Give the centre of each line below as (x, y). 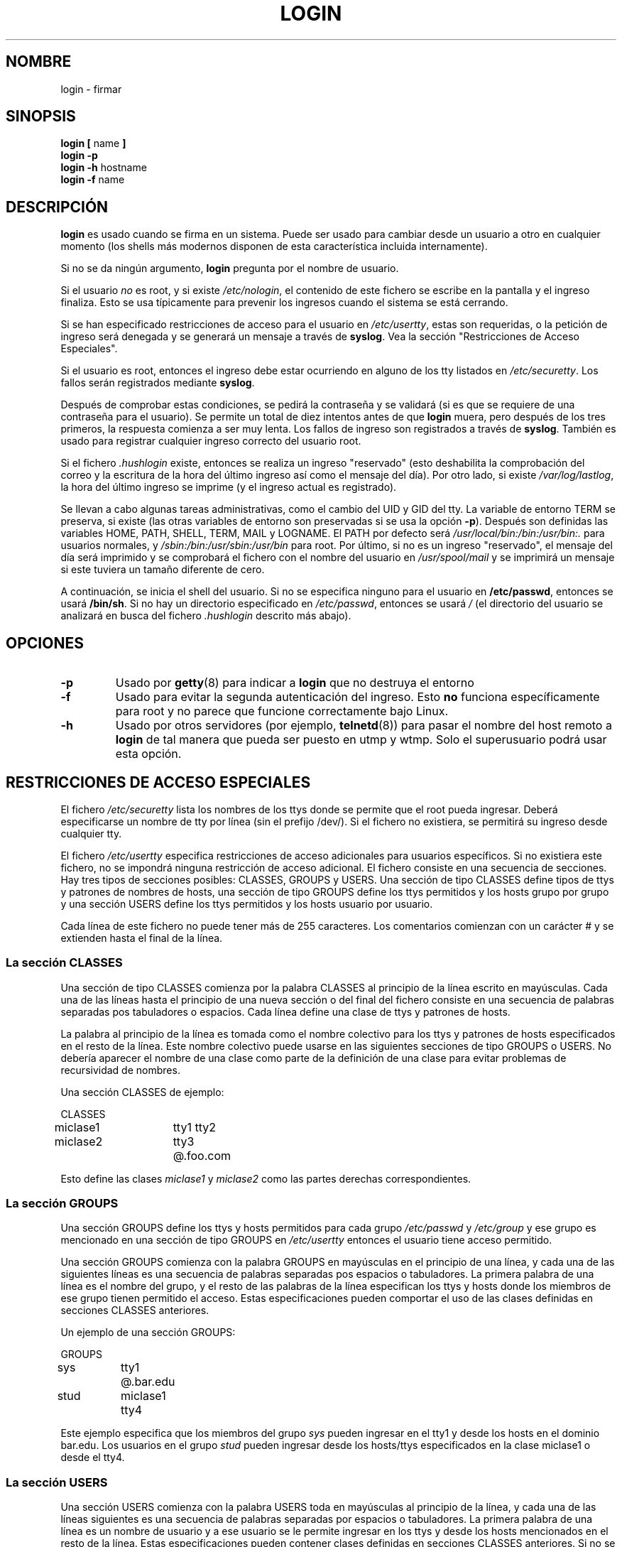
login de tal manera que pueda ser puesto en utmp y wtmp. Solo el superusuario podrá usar (361, 740)
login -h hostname (104, 168)
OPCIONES (45, 643)
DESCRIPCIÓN (57, 207)
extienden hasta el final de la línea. (142, 938)
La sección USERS (57, 1482)
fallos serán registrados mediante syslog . (158, 383)
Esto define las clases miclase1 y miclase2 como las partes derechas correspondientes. (266, 1178)
